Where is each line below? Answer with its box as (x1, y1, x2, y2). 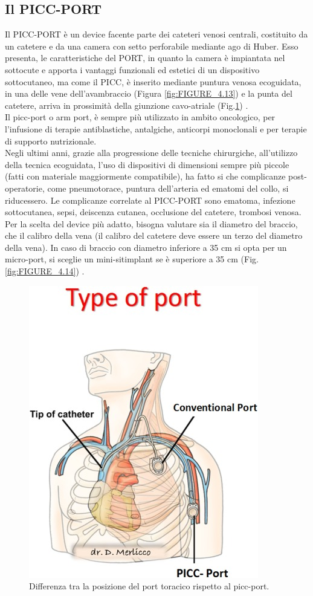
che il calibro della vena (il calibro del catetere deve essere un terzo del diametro (5, 229, 303, 242)
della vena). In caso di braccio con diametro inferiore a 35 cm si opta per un (5, 241, 287, 253)
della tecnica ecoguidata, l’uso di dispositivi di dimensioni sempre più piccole (5, 158, 289, 170)
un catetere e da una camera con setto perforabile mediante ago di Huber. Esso (5, 39, 298, 52)
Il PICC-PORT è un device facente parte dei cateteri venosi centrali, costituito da (5, 28, 308, 40)
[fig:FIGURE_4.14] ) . (5, 265, 85, 277)
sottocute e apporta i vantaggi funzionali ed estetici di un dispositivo (5, 63, 260, 76)
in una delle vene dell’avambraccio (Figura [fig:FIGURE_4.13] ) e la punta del (5, 87, 292, 100)
